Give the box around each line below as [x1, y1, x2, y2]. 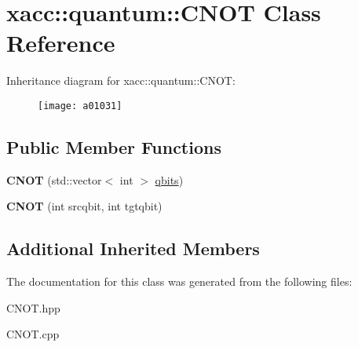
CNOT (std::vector [6, 171, 102, 188]
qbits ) [155, 171, 184, 188]
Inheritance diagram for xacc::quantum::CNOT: [6, 72, 236, 89]
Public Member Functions [6, 134, 221, 159]
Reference [6, 27, 115, 59]
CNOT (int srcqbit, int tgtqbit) [6, 198, 163, 214]
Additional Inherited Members [6, 236, 260, 261]
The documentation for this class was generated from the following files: [6, 273, 353, 290]
